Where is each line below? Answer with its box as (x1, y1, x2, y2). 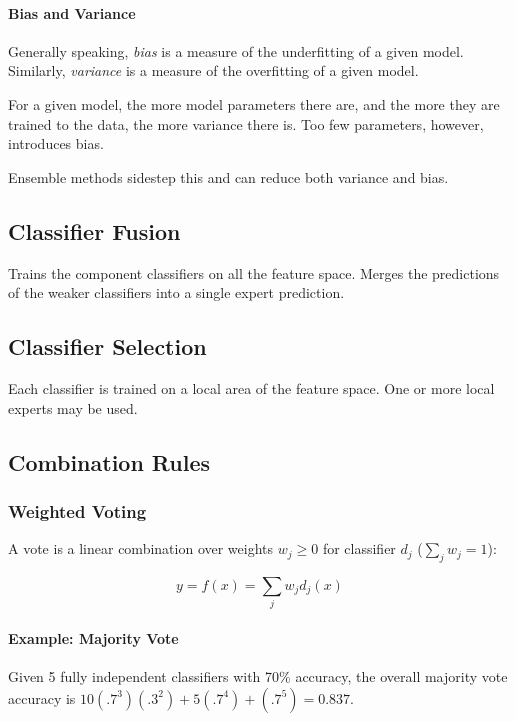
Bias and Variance (8, 2, 136, 23)
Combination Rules (8, 446, 211, 477)
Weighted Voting (8, 498, 147, 523)
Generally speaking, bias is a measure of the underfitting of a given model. (8, 40, 464, 61)
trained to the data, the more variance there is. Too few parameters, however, (8, 113, 484, 134)
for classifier (322, 538, 396, 559)
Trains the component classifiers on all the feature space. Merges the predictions (8, 262, 500, 283)
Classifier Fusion (8, 215, 181, 246)
